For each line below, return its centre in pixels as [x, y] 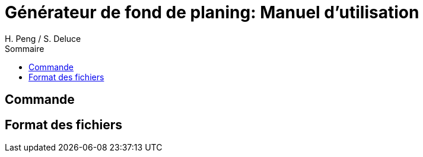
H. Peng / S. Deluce [43, 38]
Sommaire [25, 48]
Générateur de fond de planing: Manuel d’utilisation [212, 12]
